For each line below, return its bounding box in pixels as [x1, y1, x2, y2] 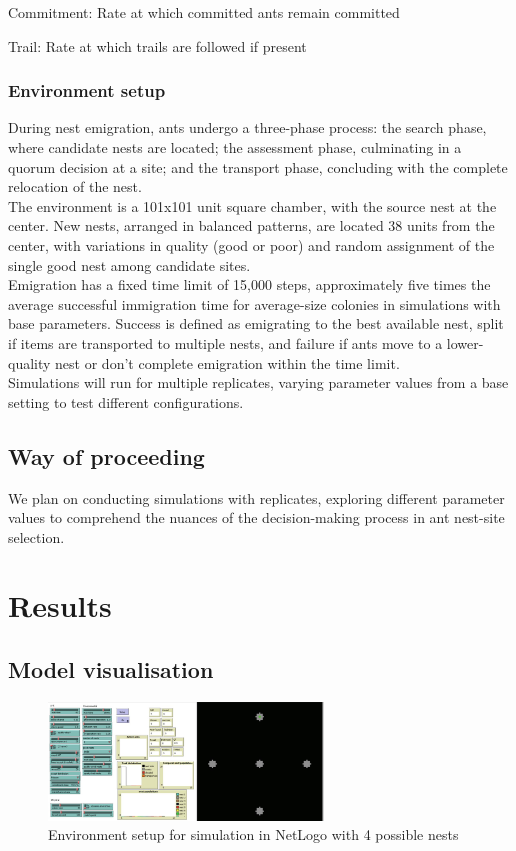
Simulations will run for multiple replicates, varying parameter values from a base [8, 372, 509, 393]
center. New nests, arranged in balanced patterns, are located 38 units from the [8, 215, 495, 236]
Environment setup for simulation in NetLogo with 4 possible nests [48, 824, 459, 845]
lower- [446, 332, 484, 353]
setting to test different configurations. [8, 391, 244, 412]
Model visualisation [8, 654, 214, 685]
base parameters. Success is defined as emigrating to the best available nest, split [8, 313, 504, 334]
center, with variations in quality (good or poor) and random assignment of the [8, 234, 495, 255]
